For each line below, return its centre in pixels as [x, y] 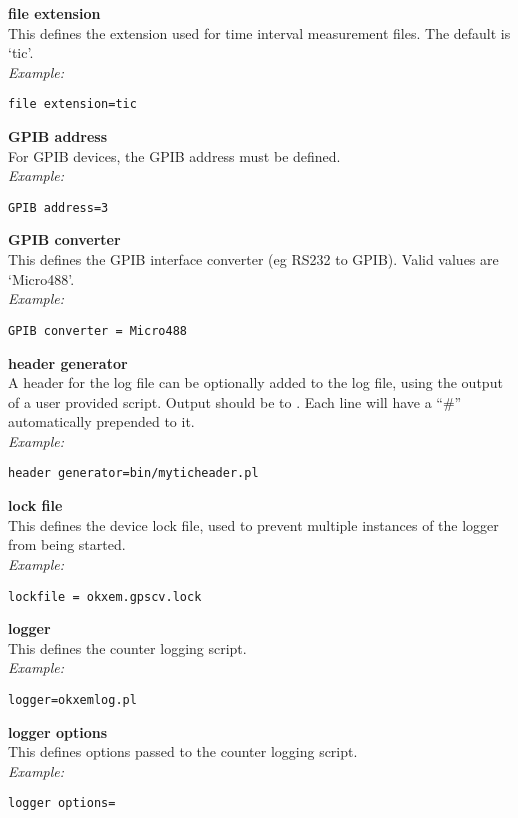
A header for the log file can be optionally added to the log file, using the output [255, 382]
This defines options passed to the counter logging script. [183, 751]
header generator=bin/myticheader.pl [133, 473]
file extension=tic [72, 104]
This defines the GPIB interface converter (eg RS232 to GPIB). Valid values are [253, 259]
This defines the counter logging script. [127, 647]
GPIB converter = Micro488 [97, 330]
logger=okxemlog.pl [72, 699]
